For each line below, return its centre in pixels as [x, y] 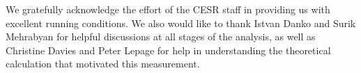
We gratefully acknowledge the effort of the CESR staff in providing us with [168, 9]
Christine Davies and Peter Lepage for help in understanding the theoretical [168, 50]
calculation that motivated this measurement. [103, 64]
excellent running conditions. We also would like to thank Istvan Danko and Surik [181, 23]
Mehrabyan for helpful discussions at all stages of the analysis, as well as [161, 36]
